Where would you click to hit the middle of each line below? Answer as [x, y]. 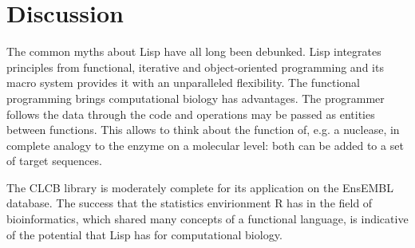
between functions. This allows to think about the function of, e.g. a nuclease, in [203, 130]
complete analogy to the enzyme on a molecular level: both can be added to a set [205, 145]
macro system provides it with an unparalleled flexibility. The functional [183, 83]
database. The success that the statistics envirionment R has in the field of [190, 203]
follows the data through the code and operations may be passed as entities [191, 114]
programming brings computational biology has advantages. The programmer [196, 98]
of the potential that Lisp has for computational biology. [144, 234]
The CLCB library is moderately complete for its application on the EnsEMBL [200, 187]
